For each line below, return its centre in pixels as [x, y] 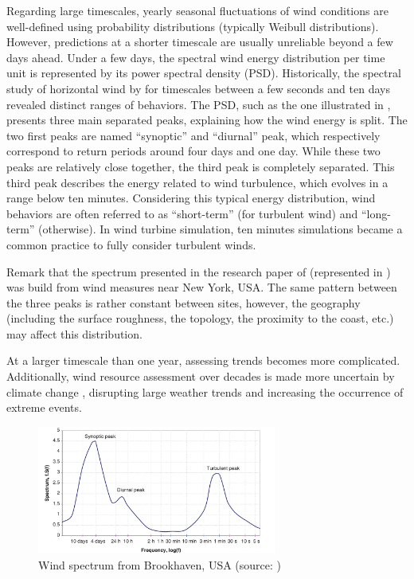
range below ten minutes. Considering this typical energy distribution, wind [191, 198]
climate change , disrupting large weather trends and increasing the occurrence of [205, 391]
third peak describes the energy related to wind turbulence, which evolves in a [197, 182]
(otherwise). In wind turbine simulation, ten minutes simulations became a [221, 229]
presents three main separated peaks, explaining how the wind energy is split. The [207, 120]
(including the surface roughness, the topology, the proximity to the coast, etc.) [200, 318]
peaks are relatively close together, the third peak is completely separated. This [201, 166]
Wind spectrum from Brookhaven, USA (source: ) [160, 564]
